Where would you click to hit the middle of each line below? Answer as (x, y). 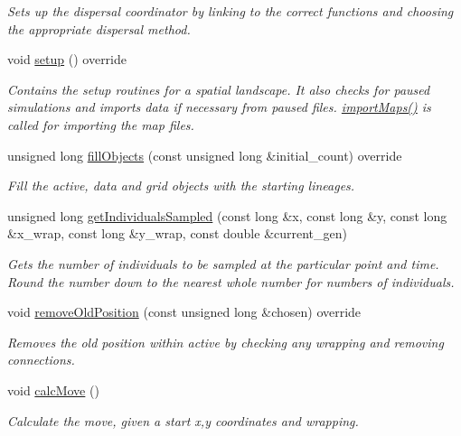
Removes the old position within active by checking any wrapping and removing (226, 342)
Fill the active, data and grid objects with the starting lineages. (181, 186)
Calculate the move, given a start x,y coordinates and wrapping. (183, 420)
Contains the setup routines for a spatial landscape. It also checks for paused (219, 89)
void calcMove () (53, 390)
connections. (41, 360)
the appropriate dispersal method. (99, 28)
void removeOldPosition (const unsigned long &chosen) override (184, 312)
